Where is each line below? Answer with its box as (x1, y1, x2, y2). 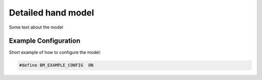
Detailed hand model (9, 7, 94, 18)
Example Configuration (9, 37, 81, 45)
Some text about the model (9, 24, 63, 30)
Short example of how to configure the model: (9, 49, 101, 55)
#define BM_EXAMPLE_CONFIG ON (19, 63, 94, 68)
